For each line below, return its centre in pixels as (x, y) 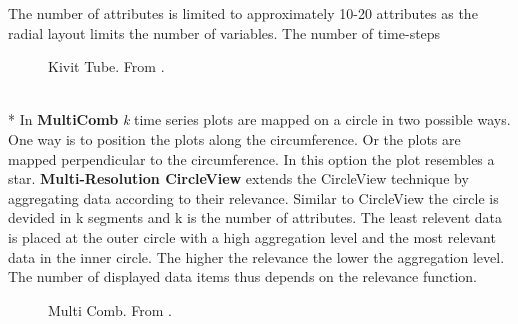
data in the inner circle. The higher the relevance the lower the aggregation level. (256, 256)
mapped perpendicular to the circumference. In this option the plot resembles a (251, 158)
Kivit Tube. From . (106, 66)
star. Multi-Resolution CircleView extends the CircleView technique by (238, 178)
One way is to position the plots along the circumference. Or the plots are (234, 138)
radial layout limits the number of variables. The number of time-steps (224, 32)
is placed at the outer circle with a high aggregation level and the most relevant (252, 236)
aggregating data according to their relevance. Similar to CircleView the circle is (253, 197)
